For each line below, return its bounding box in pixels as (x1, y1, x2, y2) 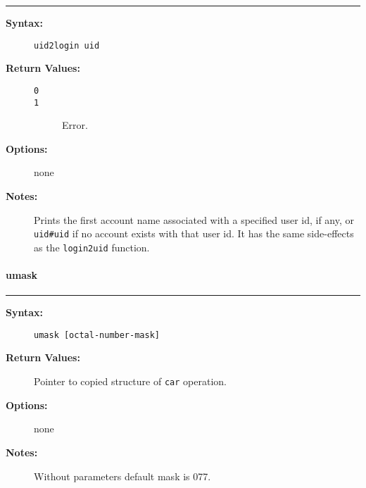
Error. (62, 118, 88, 132)
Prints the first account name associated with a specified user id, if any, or (34, 212, 355, 227)
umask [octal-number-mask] (34, 330, 160, 340)
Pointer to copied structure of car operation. (34, 374, 227, 389)
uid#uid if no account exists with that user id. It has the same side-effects (34, 226, 354, 241)
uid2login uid (34, 40, 100, 51)
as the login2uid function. (34, 239, 150, 254)
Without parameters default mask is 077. (34, 468, 211, 483)
